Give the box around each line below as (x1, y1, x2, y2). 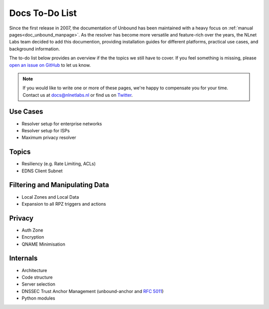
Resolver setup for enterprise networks (21, 120, 102, 127)
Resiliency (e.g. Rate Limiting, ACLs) (21, 161, 96, 167)
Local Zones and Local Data (21, 194, 79, 200)
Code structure (21, 274, 53, 280)
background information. (9, 45, 60, 52)
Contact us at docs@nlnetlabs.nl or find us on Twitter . (22, 92, 133, 98)
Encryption (21, 234, 44, 240)
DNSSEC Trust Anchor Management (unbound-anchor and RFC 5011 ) (21, 288, 164, 294)
